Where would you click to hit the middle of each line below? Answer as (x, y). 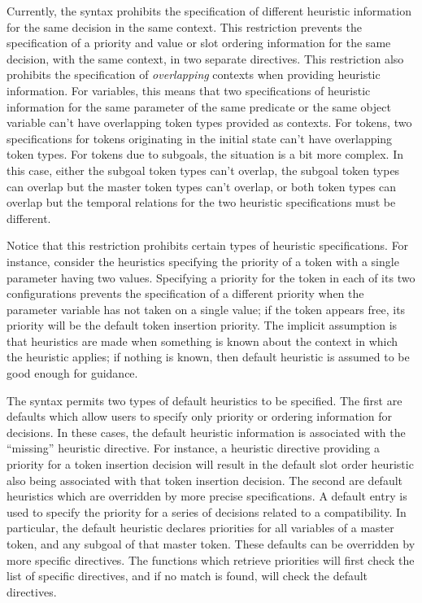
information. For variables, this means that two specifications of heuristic (189, 90)
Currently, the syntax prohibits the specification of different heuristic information (209, 11)
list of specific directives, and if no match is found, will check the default (187, 576)
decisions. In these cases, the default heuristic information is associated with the (206, 432)
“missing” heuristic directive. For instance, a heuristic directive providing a (193, 448)
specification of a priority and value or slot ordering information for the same (199, 43)
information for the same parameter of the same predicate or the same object (199, 106)
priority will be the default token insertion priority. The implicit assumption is (202, 325)
